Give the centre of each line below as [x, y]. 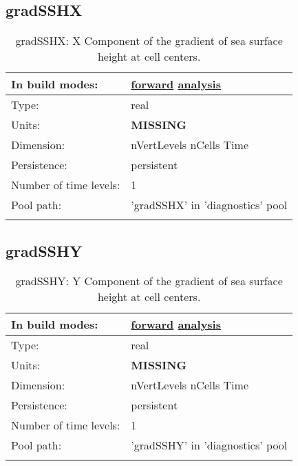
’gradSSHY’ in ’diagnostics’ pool [209, 445]
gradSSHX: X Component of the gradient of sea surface [149, 41]
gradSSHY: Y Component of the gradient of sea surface [149, 281]
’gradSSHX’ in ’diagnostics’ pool [209, 205]
